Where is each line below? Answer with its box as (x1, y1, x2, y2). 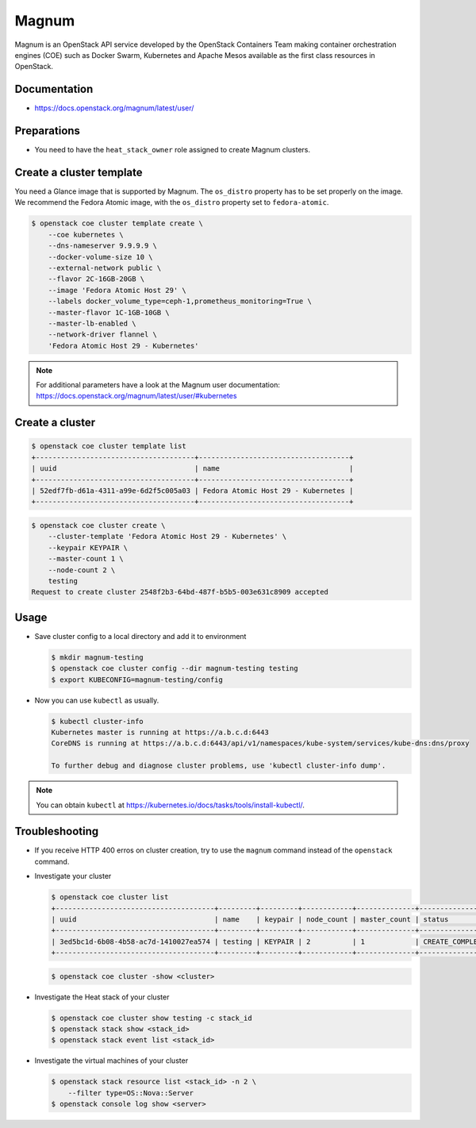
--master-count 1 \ (48, 554, 125, 564)
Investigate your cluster (34, 872, 112, 881)
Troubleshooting (14, 825, 99, 838)
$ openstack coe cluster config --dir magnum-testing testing (51, 664, 298, 673)
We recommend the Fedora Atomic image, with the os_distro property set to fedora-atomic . (14, 198, 329, 207)
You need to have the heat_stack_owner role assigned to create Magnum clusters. (34, 145, 311, 155)
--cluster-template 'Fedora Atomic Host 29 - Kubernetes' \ (48, 532, 287, 541)
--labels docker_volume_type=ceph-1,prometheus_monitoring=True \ (48, 297, 313, 306)
